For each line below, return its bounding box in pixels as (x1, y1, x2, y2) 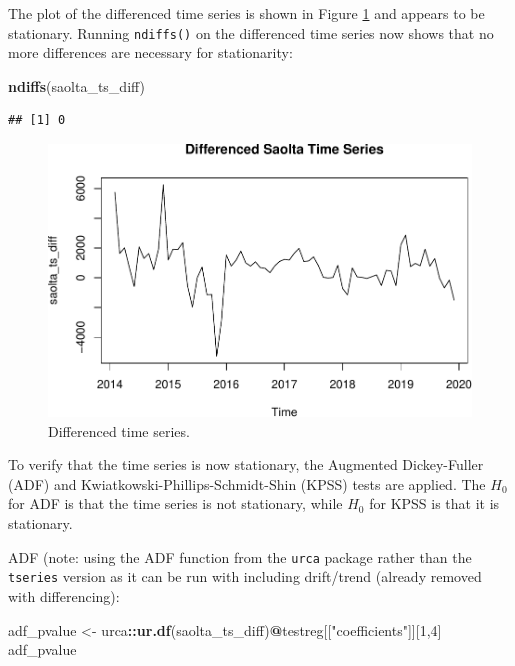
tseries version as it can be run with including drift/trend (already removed (8, 566, 482, 587)
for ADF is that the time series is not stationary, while (8, 493, 343, 514)
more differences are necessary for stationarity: (8, 42, 293, 63)
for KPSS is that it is (369, 493, 500, 514)
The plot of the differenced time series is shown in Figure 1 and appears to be (8, 3, 485, 23)
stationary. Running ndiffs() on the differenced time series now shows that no (8, 22, 494, 43)
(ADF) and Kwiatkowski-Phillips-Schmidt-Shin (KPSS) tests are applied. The (8, 473, 486, 494)
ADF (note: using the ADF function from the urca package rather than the (8, 546, 472, 567)
